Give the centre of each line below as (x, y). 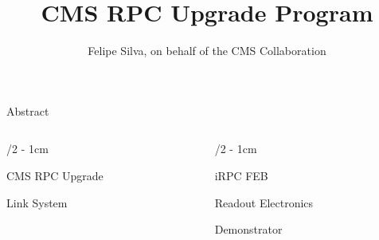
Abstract (28, 110)
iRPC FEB (241, 175)
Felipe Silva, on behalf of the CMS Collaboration (207, 51)
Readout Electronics (264, 202)
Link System (37, 202)
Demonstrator (248, 229)
